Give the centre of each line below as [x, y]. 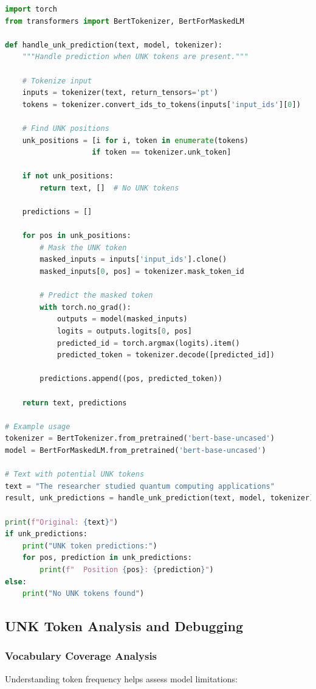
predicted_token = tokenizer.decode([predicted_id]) [166, 355]
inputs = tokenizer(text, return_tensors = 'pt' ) [120, 93]
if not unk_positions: [68, 176]
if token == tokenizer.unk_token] [162, 152]
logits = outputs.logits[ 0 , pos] [124, 331]
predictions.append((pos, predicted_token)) [131, 379]
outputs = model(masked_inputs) [122, 319]
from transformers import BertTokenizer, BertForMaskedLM [125, 21]
